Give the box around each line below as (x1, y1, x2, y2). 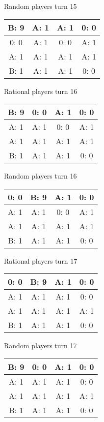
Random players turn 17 (4, 340, 77, 351)
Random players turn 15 (4, 1, 77, 11)
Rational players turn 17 (4, 255, 78, 266)
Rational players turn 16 (4, 86, 78, 96)
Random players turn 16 (4, 171, 77, 181)
